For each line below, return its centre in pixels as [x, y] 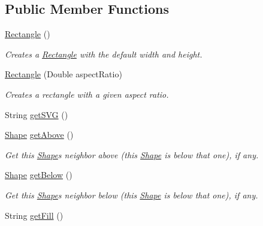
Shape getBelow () [39, 175]
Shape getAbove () [39, 135]
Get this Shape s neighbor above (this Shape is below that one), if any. [132, 154]
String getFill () [34, 215]
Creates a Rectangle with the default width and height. [104, 54]
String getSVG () [37, 114]
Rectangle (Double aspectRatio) [64, 74]
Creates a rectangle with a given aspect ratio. [87, 94]
